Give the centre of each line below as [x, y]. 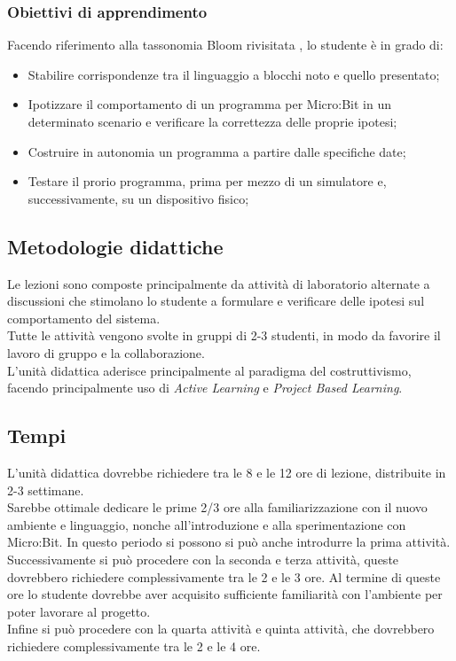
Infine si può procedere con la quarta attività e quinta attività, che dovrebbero [221, 629]
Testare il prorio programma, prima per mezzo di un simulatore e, [207, 181]
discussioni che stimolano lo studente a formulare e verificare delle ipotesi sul [216, 301]
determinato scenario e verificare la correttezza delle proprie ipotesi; [212, 121]
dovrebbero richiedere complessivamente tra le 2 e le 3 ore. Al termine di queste [224, 576]
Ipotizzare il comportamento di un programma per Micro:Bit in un [209, 104]
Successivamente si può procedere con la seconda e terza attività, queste [203, 559]
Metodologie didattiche [115, 246]
